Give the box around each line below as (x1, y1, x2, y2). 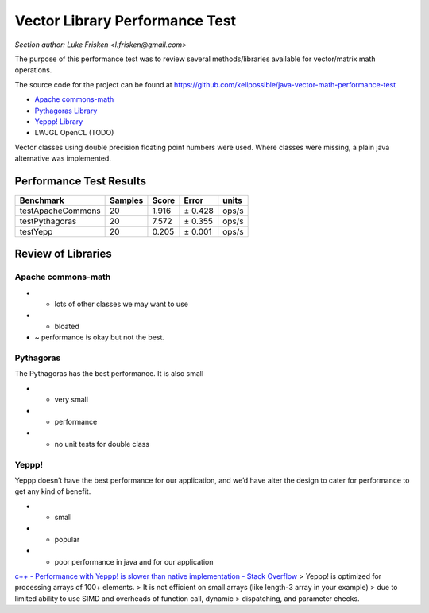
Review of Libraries (14, 247, 113, 261)
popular (54, 534, 80, 544)
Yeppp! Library (34, 116, 83, 126)
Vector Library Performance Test (14, 12, 237, 29)
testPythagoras (19, 215, 77, 227)
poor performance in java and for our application (54, 557, 214, 566)
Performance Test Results (14, 174, 147, 188)
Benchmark (19, 195, 65, 206)
